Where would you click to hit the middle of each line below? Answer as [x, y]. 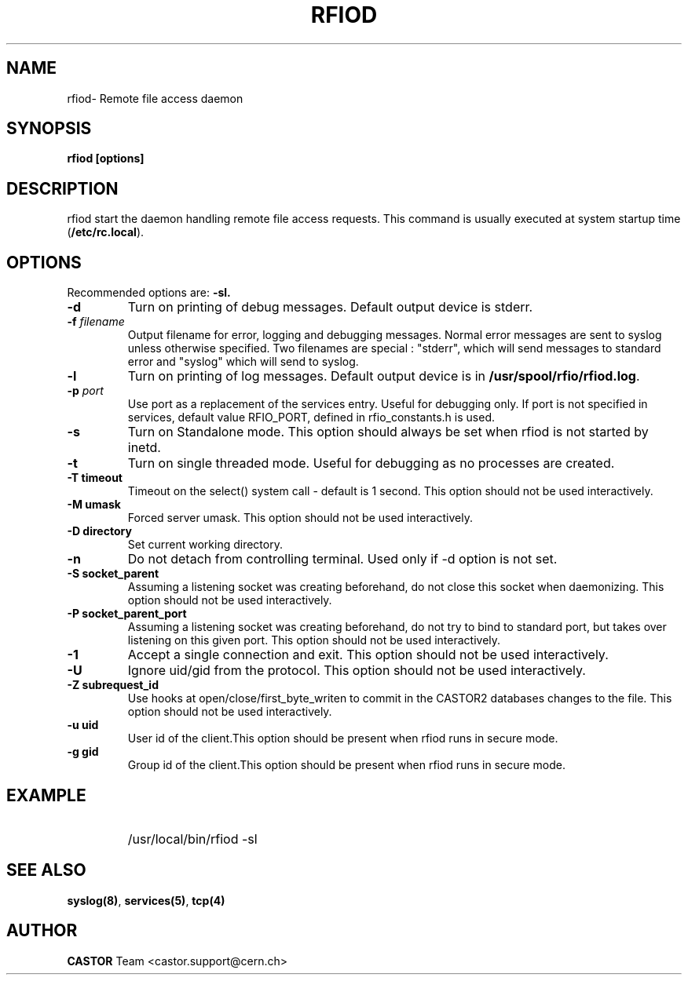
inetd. [144, 448]
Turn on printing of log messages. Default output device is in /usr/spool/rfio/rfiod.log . [384, 376]
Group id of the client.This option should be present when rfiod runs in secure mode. [347, 765]
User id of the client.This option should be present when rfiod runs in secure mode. [343, 738]
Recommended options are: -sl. [149, 293]
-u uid [83, 725]
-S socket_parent [113, 574]
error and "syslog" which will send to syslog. [243, 362]
